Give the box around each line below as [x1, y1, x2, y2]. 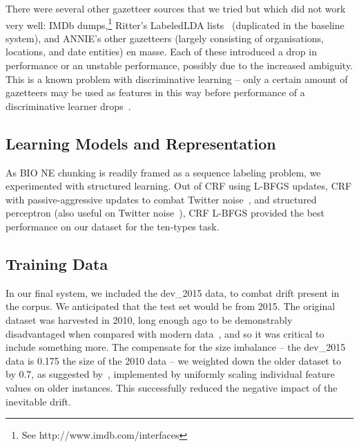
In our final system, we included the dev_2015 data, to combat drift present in [6, 285, 340, 300]
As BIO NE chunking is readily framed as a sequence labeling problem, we [6, 165, 321, 179]
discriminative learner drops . [6, 98, 131, 113]
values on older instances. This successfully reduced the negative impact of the [6, 380, 338, 394]
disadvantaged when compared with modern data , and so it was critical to [6, 326, 324, 340]
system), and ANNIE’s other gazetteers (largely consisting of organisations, [6, 30, 324, 45]
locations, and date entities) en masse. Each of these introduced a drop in [6, 44, 317, 59]
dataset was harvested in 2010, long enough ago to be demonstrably [6, 312, 293, 327]
